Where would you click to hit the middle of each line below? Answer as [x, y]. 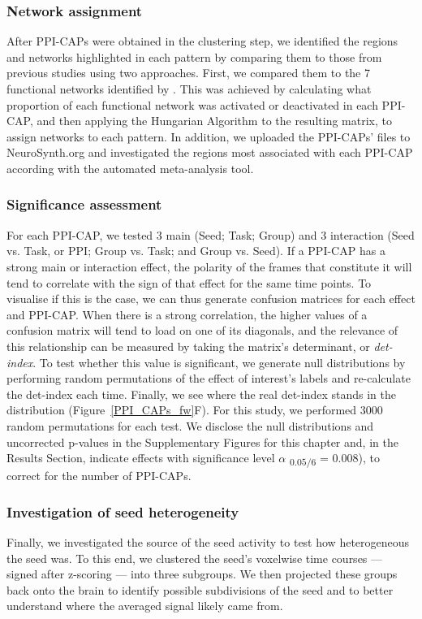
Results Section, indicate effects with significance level [141, 458]
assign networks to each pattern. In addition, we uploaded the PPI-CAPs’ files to [209, 136]
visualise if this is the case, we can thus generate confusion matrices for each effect [211, 299]
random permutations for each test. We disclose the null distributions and [190, 425]
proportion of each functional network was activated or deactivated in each [192, 104]
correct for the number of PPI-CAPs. [99, 476]
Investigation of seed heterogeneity [123, 511]
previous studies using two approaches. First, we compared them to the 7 [188, 73]
